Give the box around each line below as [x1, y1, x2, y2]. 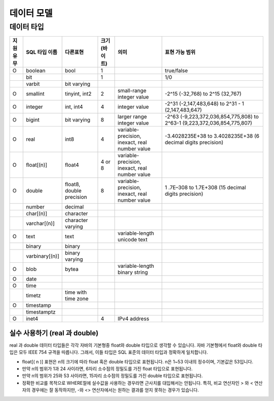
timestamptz [26, 309, 56, 316]
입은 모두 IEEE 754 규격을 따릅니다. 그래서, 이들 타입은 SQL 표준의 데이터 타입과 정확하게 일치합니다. [9, 349, 208, 355]
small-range [117, 87, 147, 94]
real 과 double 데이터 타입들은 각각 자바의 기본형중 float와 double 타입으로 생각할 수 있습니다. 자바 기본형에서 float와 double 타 [9, 342, 263, 348]
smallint [26, 90, 45, 98]
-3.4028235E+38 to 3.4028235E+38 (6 [165, 133, 260, 140]
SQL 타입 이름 [26, 49, 58, 56]
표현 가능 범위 [165, 49, 195, 56]
